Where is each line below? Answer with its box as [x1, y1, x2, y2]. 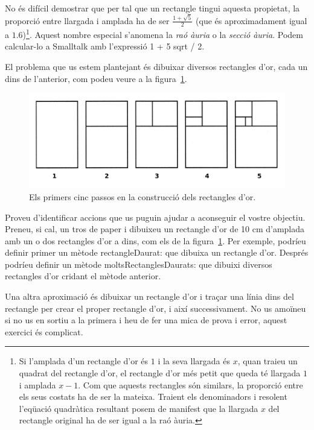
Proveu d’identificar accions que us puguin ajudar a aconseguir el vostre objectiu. [5, 210, 306, 223]
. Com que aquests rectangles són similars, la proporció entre [78, 378, 303, 391]
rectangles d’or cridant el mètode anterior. [5, 270, 161, 282]
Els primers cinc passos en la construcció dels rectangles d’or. [29, 190, 256, 203]
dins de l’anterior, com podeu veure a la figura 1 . [5, 72, 187, 84]
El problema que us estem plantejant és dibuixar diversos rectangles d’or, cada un [5, 60, 308, 72]
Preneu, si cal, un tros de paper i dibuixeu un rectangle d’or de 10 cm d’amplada [5, 223, 305, 235]
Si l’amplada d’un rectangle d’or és [19, 355, 149, 367]
